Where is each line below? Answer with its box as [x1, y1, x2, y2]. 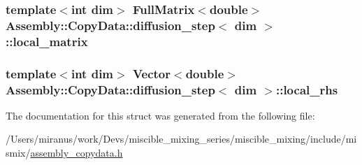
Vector [132, 64, 171, 82]
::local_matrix [6, 32, 88, 50]
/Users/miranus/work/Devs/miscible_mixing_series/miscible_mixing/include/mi [6, 131, 357, 146]
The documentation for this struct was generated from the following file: [6, 108, 315, 122]
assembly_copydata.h [30, 145, 123, 160]
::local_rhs [275, 80, 338, 98]
